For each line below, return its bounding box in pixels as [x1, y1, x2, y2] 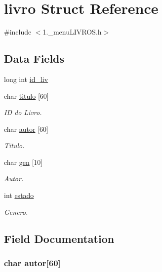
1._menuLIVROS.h [42, 27, 102, 37]
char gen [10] [4, 156, 43, 167]
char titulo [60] [4, 90, 49, 101]
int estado [4, 190, 34, 200]
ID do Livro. [4, 107, 42, 117]
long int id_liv [4, 74, 48, 84]
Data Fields [4, 51, 65, 66]
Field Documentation [4, 231, 115, 246]
